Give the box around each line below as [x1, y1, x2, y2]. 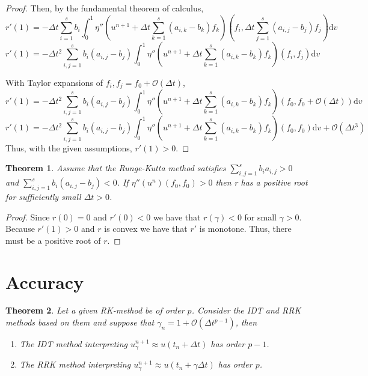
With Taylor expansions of [5, 76, 103, 88]
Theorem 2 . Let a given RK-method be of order [5, 304, 185, 317]
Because [5, 222, 35, 235]
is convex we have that [104, 222, 188, 235]
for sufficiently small [5, 190, 81, 202]
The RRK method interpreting [19, 358, 131, 371]
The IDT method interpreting [19, 338, 127, 350]
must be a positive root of [5, 234, 101, 246]
